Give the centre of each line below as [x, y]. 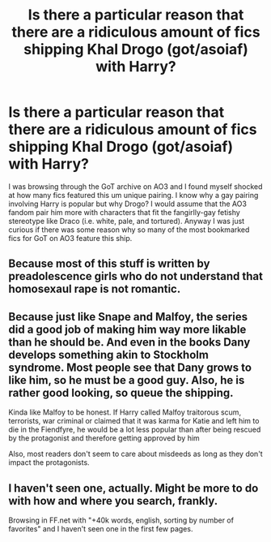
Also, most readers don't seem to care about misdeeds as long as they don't [135, 454]
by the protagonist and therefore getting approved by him [104, 438]
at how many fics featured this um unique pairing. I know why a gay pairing [133, 195]
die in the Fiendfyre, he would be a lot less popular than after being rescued [135, 430]
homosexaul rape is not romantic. [95, 289]
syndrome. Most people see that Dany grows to [130, 367]
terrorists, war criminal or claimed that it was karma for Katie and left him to [134, 421]
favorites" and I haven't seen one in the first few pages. [101, 528]
